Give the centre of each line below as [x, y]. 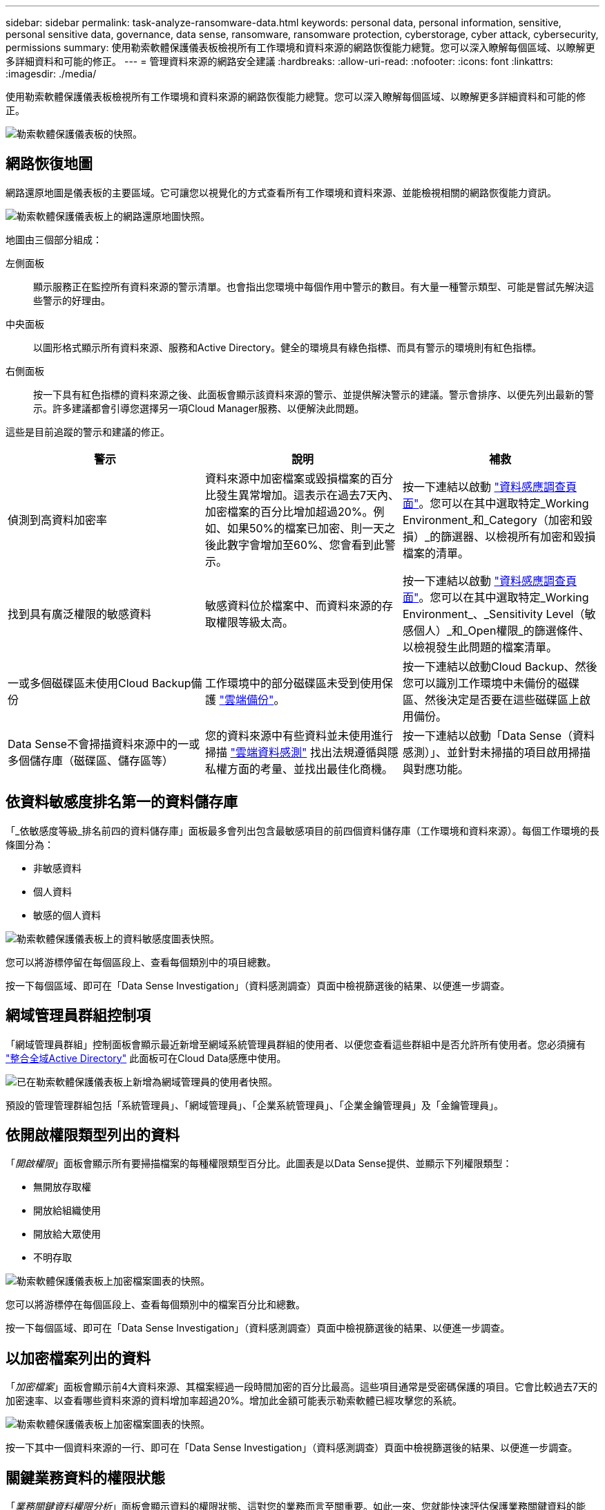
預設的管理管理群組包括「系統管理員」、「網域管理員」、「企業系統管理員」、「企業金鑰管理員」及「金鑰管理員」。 [255, 1105]
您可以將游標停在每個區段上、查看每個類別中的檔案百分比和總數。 [155, 1305]
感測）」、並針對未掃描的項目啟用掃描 [496, 752]
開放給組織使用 [67, 1211]
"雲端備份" [247, 699]
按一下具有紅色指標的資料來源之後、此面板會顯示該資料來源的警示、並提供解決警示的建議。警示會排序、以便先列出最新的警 [314, 394]
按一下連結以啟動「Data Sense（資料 [499, 735]
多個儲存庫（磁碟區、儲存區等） [91, 760]
